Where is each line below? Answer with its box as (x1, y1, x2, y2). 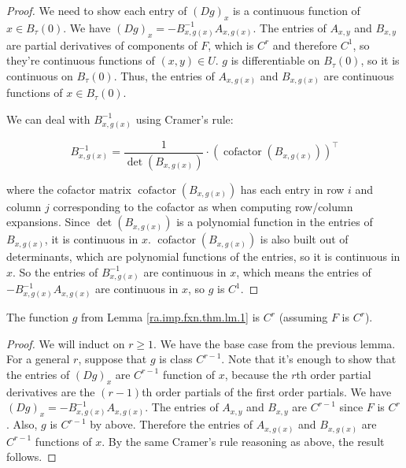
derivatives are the (6, 383, 95, 399)
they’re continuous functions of (6, 52, 155, 69)
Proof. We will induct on (6, 335, 125, 351)
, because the (224, 366, 288, 382)
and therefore (272, 36, 338, 53)
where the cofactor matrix (6, 180, 131, 197)
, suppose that (78, 351, 147, 367)
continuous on (6, 67, 73, 84)
